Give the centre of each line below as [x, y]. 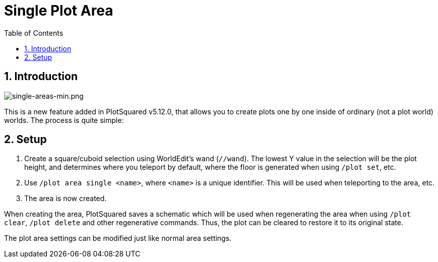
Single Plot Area [59, 11]
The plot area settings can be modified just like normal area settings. [118, 238]
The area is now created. [66, 199]
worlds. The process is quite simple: [64, 120]
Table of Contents [34, 33]
